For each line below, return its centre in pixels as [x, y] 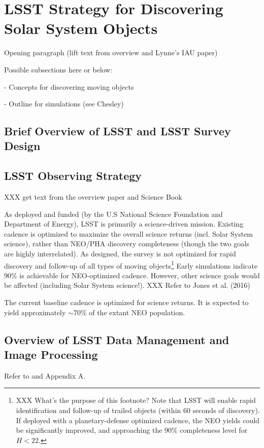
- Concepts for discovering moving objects [69, 86]
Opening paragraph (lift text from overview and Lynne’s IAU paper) [111, 52]
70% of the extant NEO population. [129, 312]
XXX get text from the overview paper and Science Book [93, 197]
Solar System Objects [81, 28]
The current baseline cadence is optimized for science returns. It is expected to [126, 302]
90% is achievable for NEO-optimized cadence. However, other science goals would [132, 275]
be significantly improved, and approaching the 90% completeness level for [132, 430]
